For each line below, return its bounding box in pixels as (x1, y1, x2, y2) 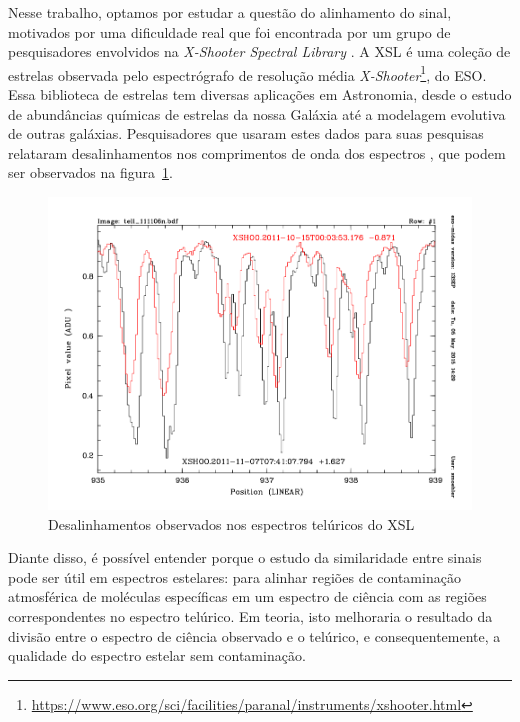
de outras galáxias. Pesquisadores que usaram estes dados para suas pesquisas (8, 123, 484, 144)
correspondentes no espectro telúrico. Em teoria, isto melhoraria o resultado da (8, 605, 493, 626)
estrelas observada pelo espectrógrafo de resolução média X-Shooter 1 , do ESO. (8, 61, 487, 85)
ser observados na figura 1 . (8, 162, 173, 183)
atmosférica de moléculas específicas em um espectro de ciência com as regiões (8, 586, 487, 607)
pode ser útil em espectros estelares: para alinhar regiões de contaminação (8, 566, 461, 587)
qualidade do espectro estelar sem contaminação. (8, 645, 306, 666)
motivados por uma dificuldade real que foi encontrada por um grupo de (8, 21, 451, 42)
